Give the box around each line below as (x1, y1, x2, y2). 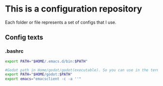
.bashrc (5, 48, 24, 55)
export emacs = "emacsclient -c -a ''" (5, 76, 81, 82)
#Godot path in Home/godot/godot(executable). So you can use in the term (5, 68, 160, 72)
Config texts (5, 33, 44, 42)
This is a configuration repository (5, 3, 142, 14)
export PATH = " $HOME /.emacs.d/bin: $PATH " (5, 59, 88, 64)
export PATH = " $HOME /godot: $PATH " (5, 72, 73, 77)
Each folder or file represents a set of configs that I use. (5, 19, 116, 25)
